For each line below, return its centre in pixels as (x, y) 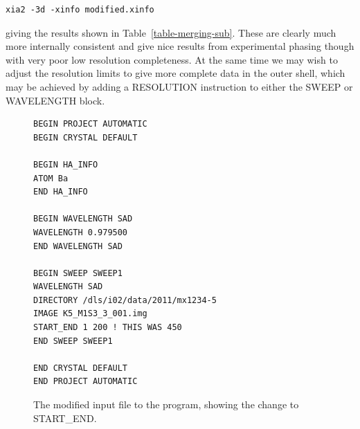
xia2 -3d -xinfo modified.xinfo (80, 10)
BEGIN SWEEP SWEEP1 (78, 273)
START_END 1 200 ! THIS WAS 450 (108, 328)
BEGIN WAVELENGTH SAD (83, 219)
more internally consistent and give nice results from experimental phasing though (180, 46)
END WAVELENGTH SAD (78, 246)
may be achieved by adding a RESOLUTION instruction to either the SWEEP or (179, 86)
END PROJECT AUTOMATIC (85, 382)
